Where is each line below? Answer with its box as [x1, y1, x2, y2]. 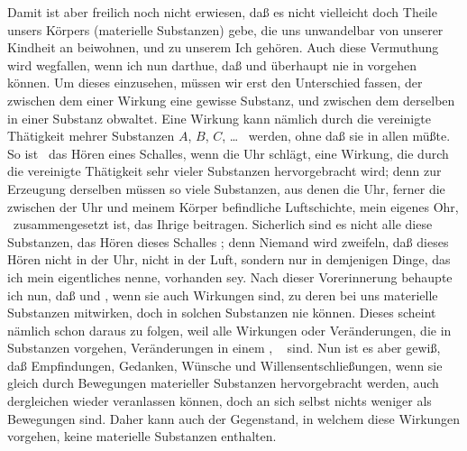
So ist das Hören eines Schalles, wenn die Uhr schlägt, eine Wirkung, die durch [7, 143, 449, 162]
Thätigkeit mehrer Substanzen [7, 126, 175, 145]
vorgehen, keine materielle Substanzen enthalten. [7, 427, 277, 446]
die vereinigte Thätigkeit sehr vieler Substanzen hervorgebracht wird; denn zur [7, 161, 442, 180]
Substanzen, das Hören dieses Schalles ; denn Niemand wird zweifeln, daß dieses [7, 232, 449, 251]
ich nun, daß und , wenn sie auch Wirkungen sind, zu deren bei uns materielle [7, 285, 438, 304]
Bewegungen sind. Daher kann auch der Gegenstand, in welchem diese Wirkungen [7, 409, 461, 428]
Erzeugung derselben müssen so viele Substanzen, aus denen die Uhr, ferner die [7, 179, 445, 198]
